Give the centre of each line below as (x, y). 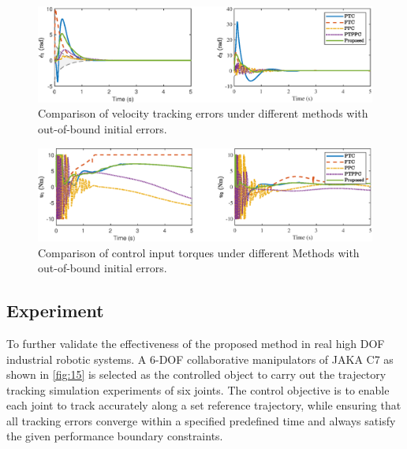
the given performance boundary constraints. (115, 436)
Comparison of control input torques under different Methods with (199, 252)
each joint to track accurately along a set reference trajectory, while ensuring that (204, 405)
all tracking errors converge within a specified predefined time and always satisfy (201, 420)
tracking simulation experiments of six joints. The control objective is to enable (198, 389)
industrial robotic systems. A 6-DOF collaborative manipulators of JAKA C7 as (200, 359)
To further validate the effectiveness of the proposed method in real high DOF (196, 343)
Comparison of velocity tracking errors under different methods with (203, 113)
